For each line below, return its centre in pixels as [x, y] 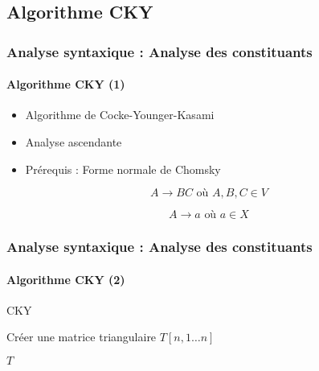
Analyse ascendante [74, 142]
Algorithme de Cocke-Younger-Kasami [120, 115]
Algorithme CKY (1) [66, 84]
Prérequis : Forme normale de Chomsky [123, 169]
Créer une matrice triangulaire [82, 337]
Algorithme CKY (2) [66, 279]
